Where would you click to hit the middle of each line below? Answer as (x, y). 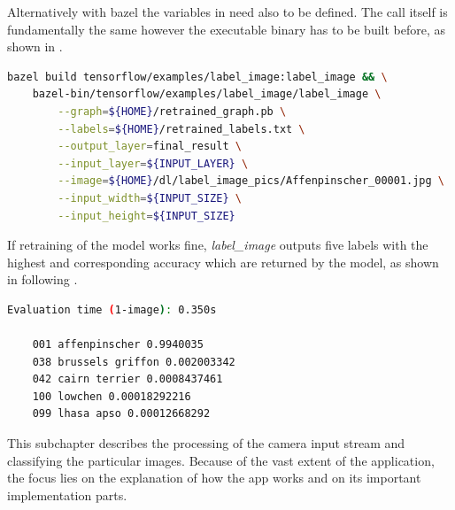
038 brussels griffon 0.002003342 (134, 362)
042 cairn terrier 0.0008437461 (127, 379)
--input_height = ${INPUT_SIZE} (147, 216)
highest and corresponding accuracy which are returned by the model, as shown (223, 262)
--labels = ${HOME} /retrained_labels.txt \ (181, 129)
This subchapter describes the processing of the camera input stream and (206, 443)
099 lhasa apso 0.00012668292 (121, 414)
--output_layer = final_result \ (150, 147)
